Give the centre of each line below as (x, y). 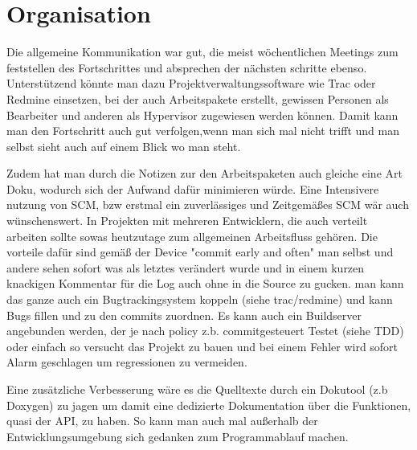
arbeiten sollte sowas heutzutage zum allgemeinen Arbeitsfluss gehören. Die (192, 236)
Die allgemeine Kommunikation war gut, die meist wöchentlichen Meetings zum (202, 52)
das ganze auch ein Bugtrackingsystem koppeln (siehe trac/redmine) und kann (200, 299)
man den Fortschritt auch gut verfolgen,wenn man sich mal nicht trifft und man (203, 131)
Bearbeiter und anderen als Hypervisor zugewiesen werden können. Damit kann (202, 115)
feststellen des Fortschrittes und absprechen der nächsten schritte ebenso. (187, 67)
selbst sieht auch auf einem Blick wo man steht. (124, 146)
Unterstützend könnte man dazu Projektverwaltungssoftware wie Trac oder (191, 83)
